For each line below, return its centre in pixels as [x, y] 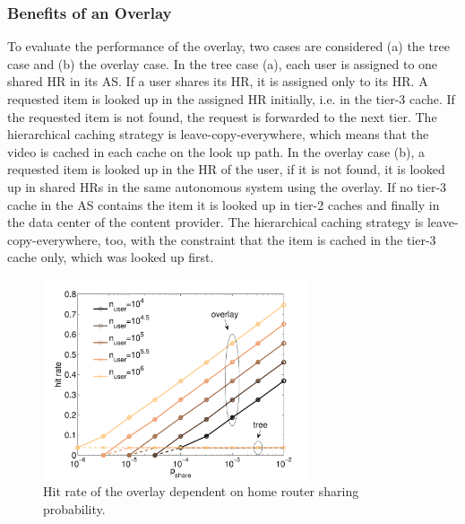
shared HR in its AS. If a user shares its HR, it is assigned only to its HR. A [218, 81]
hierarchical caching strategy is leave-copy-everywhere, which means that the [218, 134]
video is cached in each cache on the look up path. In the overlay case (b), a [216, 151]
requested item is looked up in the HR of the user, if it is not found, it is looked [226, 169]
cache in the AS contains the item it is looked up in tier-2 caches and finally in [224, 204]
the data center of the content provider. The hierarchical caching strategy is [215, 222]
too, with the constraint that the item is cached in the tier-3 [271, 239]
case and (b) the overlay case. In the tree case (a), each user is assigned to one [223, 63]
